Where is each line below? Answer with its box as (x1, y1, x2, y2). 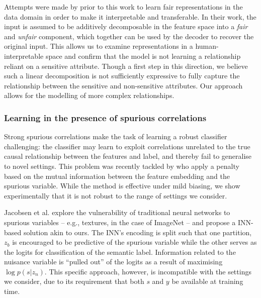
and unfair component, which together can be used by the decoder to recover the (4, 31, 254, 41)
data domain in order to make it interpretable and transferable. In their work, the (4, 11, 256, 22)
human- (195, 41, 219, 51)
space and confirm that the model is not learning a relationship (45, 50, 241, 61)
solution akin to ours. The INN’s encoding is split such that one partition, (23, 227, 252, 237)
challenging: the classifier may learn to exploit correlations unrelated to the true (4, 141, 250, 151)
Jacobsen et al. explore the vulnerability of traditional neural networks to (4, 207, 230, 218)
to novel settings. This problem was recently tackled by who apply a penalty (4, 160, 239, 171)
